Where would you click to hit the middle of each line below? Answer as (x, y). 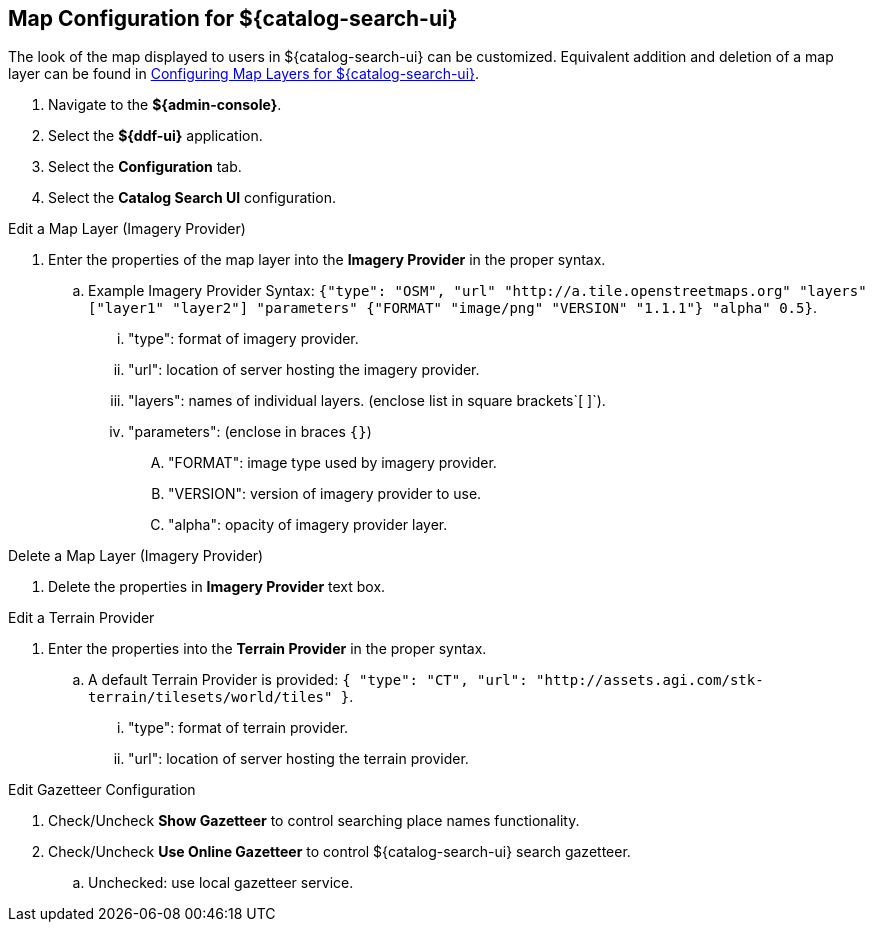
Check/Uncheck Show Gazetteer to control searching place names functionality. (314, 821)
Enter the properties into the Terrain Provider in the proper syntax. (267, 649)
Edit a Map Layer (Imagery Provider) (127, 229)
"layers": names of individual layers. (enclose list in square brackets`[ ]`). (367, 401)
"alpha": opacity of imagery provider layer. (308, 525)
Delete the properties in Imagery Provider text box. (217, 587)
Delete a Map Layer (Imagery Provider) (136, 556)
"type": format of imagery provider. (243, 339)
